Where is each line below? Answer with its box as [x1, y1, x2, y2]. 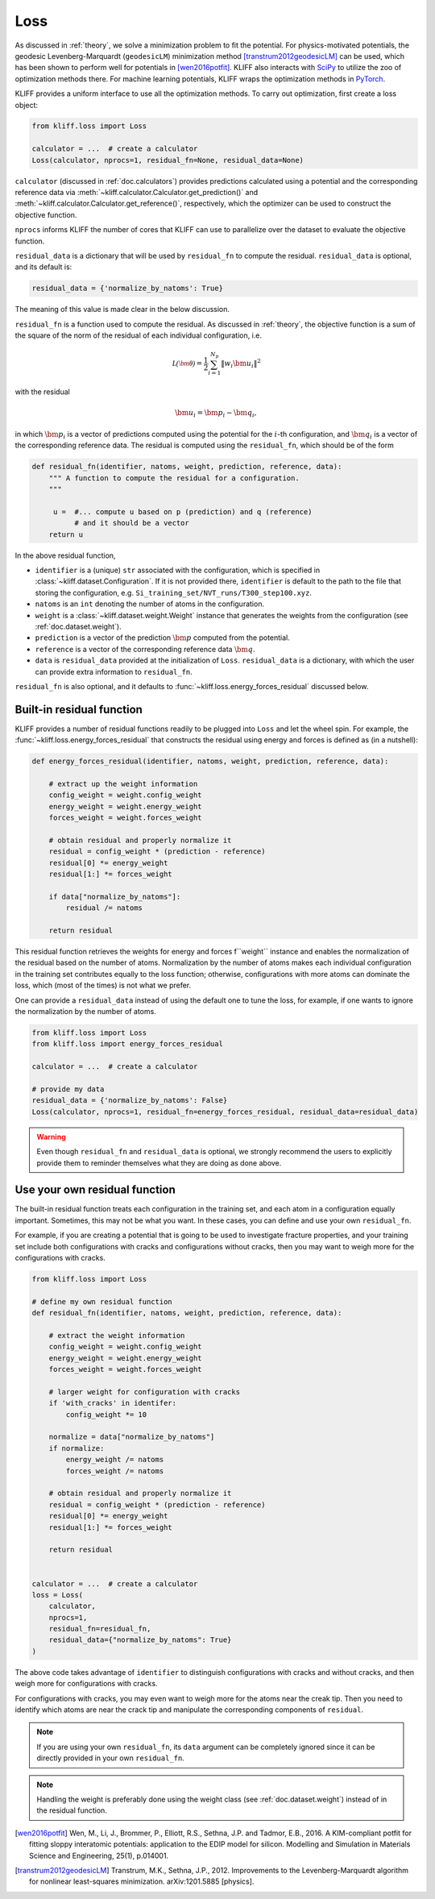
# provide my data [31, 1084, 105, 1094]
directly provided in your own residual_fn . [36, 1753, 184, 1763]
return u [48, 530, 84, 539]
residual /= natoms [65, 904, 143, 912]
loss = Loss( [31, 1590, 84, 1599]
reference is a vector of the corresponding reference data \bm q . [35, 644, 255, 654]
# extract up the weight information [48, 779, 198, 789]
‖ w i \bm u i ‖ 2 [220, 357, 261, 370]
